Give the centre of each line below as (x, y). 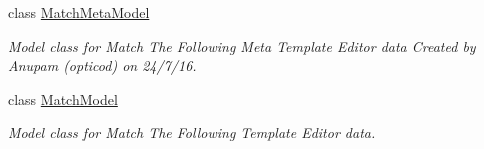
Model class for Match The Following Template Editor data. (192, 132)
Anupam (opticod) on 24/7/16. (102, 65)
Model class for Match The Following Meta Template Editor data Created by (242, 45)
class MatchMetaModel (79, 12)
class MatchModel (63, 98)
